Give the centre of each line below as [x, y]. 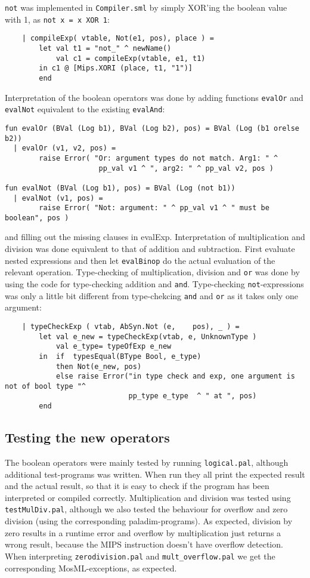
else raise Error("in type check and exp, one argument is [175, 376]
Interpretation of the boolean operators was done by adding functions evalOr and [154, 97]
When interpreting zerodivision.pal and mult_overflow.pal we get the [140, 556]
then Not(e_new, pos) [99, 366]
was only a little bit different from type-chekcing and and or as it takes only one [151, 295]
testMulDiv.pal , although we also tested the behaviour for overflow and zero [146, 509]
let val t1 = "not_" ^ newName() [105, 48]
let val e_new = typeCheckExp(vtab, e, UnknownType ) [148, 336]
